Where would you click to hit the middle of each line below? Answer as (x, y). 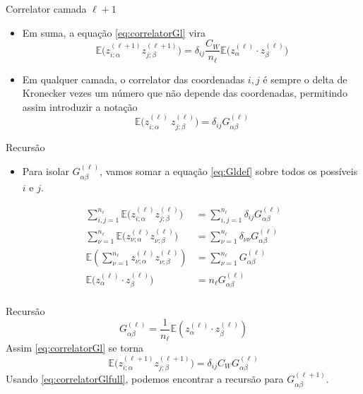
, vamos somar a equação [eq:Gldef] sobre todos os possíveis (229, 171)
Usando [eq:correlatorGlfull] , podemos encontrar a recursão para (145, 379)
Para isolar (46, 171)
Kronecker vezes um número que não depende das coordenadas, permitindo (185, 93)
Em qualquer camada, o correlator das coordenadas (133, 79)
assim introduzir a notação (80, 106)
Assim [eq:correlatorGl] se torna (75, 348)
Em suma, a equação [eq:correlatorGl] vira (114, 32)
